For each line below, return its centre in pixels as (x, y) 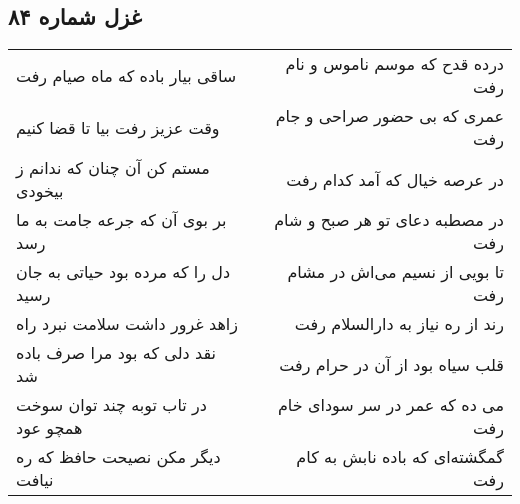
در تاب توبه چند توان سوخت (111, 405)
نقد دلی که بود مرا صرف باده (116, 353)
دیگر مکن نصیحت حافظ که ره (118, 457)
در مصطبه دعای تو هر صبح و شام (389, 220)
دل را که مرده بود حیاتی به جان (123, 272)
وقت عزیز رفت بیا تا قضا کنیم (118, 127)
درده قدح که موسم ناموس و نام (394, 64)
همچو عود (49, 428)
